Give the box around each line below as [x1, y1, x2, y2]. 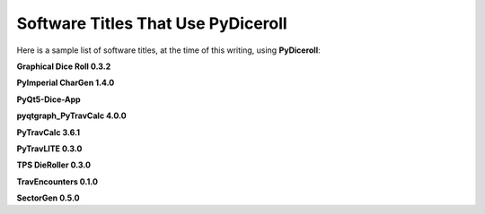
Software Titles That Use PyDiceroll [16, 13, 287, 33]
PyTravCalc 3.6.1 [16, 126, 81, 138]
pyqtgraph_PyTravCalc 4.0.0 [16, 110, 127, 121]
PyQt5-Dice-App [16, 94, 81, 105]
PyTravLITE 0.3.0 [16, 143, 83, 154]
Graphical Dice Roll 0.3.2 [16, 61, 111, 72]
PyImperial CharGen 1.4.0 [16, 77, 115, 89]
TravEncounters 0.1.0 [16, 175, 99, 187]
